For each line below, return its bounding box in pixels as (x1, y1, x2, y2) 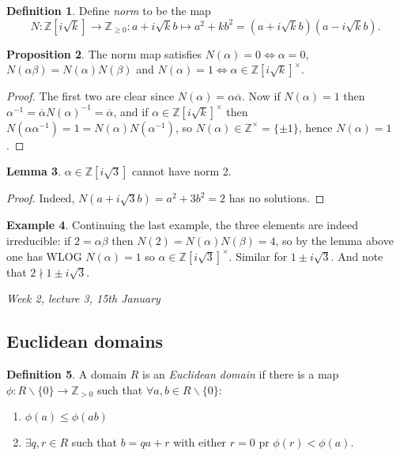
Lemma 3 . (6, 163, 62, 179)
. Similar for (228, 247, 288, 264)
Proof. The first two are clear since (6, 88, 175, 104)
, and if (113, 103, 149, 119)
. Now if (242, 88, 281, 104)
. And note (330, 247, 383, 264)
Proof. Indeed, (6, 190, 75, 206)
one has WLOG (6, 247, 82, 264)
